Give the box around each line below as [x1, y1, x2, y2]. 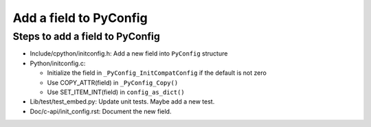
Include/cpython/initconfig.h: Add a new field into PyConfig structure [30, 49, 228, 58]
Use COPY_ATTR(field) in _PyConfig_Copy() [47, 78, 179, 86]
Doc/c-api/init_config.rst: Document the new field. [30, 107, 172, 115]
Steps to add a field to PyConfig [12, 30, 161, 43]
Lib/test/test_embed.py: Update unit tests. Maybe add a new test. [30, 97, 215, 106]
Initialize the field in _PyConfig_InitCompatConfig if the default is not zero [47, 69, 267, 77]
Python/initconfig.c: [30, 59, 86, 67]
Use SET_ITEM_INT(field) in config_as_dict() [47, 88, 185, 96]
